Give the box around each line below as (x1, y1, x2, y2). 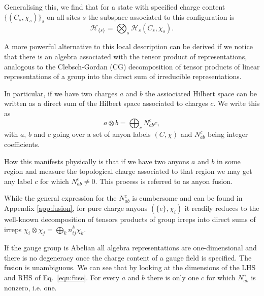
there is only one (147, 272, 199, 283)
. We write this (213, 98, 260, 108)
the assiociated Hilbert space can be (145, 88, 257, 98)
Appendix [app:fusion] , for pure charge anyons (4, 202, 148, 213)
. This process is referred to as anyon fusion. (95, 175, 233, 186)
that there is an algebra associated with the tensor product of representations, (4, 51, 247, 61)
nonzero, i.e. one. (4, 282, 57, 292)
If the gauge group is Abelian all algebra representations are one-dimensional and (4, 242, 257, 253)
